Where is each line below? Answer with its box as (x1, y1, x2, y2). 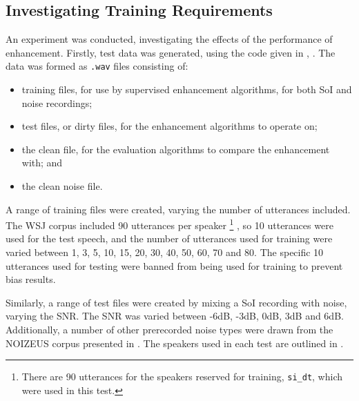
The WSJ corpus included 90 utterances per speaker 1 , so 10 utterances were (6, 216, 333, 232)
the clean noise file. (21, 179, 103, 193)
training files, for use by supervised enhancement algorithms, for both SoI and (21, 82, 352, 97)
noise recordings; (21, 95, 93, 110)
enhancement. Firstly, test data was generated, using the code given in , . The (6, 45, 336, 59)
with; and (21, 155, 63, 170)
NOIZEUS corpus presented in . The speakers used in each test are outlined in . (6, 335, 344, 350)
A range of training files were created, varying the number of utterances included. (6, 202, 351, 216)
